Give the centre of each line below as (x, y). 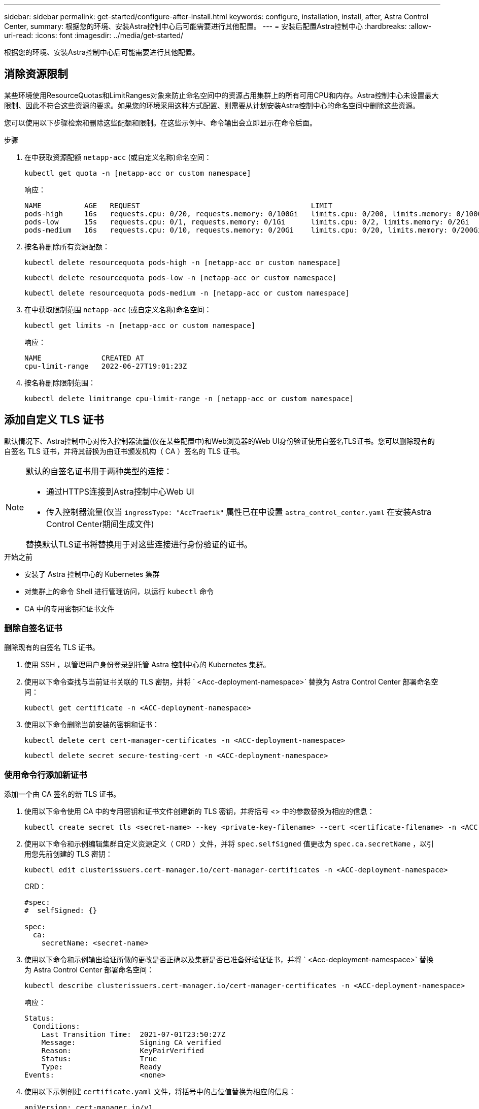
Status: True (99, 1059)
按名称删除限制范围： (60, 382)
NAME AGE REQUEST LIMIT (178, 205)
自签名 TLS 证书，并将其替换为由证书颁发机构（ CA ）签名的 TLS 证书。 (124, 451)
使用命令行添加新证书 (46, 775)
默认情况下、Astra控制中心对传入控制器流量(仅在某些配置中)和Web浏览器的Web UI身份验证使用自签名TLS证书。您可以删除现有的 (219, 441)
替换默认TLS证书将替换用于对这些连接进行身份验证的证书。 (139, 544)
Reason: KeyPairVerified (123, 1051)
